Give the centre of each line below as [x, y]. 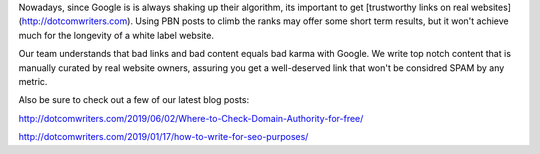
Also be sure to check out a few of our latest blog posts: [134, 100]
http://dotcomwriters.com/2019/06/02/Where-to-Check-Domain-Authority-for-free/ [191, 118]
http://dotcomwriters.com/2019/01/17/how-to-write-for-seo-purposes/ [163, 137]
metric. [33, 81]
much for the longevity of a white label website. [116, 35]
